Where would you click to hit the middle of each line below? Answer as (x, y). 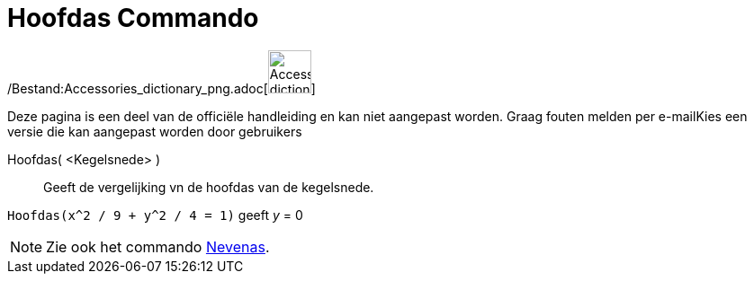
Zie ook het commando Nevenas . (158, 246)
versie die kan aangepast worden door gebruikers (155, 131)
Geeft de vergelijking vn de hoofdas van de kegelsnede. (209, 187)
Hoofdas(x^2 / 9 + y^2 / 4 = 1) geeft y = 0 (155, 215)
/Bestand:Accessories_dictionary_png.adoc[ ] (162, 88)
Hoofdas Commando (133, 18)
